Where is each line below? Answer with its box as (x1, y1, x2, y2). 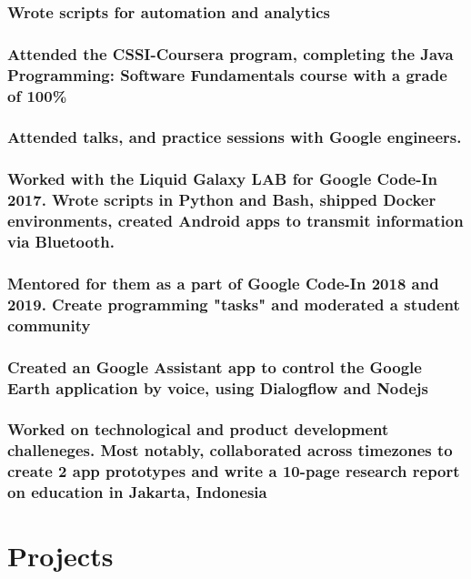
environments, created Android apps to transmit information (7, 209, 464, 232)
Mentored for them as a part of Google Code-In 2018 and (7, 271, 439, 294)
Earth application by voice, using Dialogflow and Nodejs (7, 376, 429, 399)
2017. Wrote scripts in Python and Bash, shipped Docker (7, 188, 436, 211)
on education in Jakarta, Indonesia (7, 481, 267, 503)
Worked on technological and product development (7, 418, 389, 441)
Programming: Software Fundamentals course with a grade (7, 63, 447, 86)
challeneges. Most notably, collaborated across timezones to (7, 439, 453, 462)
